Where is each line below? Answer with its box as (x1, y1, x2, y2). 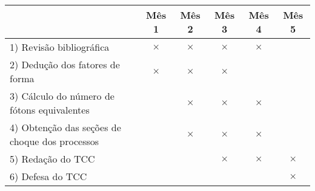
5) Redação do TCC (10, 152, 95, 166)
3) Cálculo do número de (10, 89, 114, 103)
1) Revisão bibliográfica (10, 40, 110, 54)
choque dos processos (10, 134, 99, 148)
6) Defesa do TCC (10, 169, 87, 183)
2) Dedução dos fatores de (10, 57, 120, 71)
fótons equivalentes (10, 103, 90, 117)
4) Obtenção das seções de (10, 120, 121, 134)
